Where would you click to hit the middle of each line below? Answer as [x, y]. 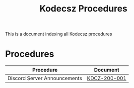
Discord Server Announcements [45, 79]
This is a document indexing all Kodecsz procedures [59, 34]
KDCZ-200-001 [106, 79]
